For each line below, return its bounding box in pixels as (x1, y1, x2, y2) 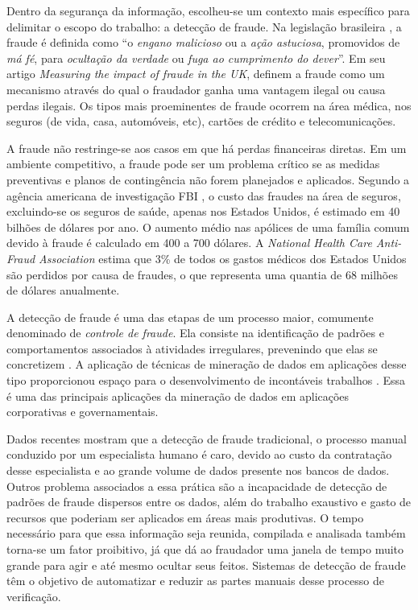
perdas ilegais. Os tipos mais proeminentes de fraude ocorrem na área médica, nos (6, 97, 412, 113)
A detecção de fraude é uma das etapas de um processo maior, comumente (6, 308, 374, 325)
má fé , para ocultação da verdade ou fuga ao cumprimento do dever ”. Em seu (6, 49, 386, 66)
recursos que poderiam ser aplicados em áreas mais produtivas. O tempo (6, 509, 364, 526)
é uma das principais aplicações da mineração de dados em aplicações (6, 387, 350, 404)
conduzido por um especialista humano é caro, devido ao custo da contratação (6, 446, 392, 463)
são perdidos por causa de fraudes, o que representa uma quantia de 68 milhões (6, 266, 398, 282)
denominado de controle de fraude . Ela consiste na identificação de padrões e (6, 324, 384, 341)
